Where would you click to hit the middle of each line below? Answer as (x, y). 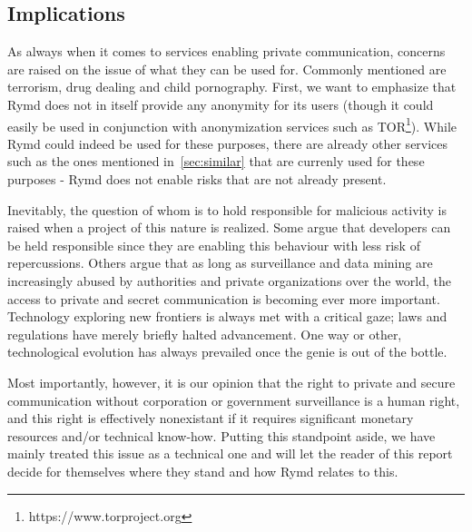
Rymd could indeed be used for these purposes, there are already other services (228, 143)
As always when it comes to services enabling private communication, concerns (226, 51)
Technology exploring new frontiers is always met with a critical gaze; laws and (227, 316)
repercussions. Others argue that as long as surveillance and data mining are (220, 263)
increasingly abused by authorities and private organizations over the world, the (230, 280)
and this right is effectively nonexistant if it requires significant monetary (211, 418)
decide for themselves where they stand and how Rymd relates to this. (203, 471)
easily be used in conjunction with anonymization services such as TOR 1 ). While (232, 124)
